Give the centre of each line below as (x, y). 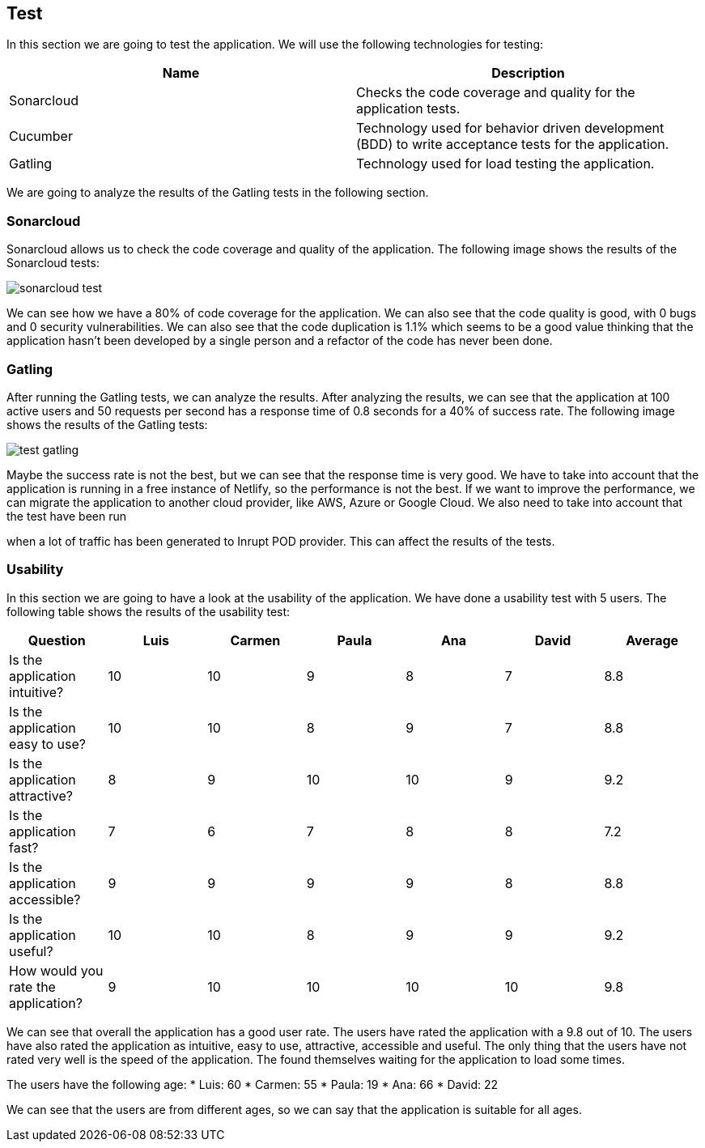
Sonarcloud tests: (53, 263)
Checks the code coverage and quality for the (496, 93)
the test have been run (67, 516)
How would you (56, 970)
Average (652, 640)
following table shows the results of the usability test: (149, 611)
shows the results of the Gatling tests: (107, 424)
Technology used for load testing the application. (505, 164)
